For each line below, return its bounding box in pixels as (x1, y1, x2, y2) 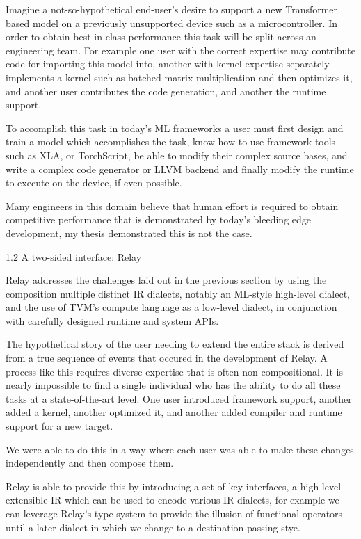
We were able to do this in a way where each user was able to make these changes (6, 442, 354, 456)
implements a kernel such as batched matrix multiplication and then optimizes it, (6, 70, 353, 84)
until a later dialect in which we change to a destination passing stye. (6, 520, 300, 534)
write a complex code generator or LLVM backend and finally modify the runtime (6, 161, 354, 176)
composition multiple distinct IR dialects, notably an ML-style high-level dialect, (6, 286, 350, 300)
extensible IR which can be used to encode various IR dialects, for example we (6, 492, 339, 507)
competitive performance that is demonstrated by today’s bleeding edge (6, 212, 312, 227)
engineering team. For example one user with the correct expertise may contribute (6, 42, 356, 57)
